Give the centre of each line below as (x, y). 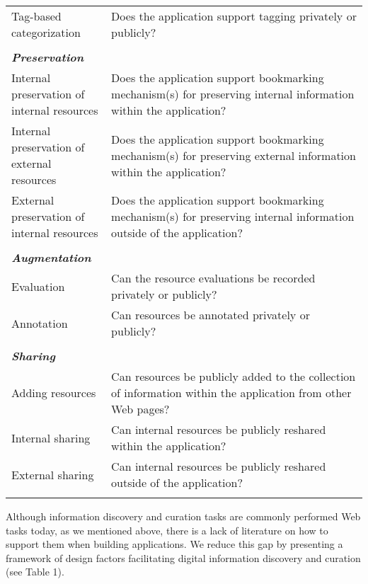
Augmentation (51, 257)
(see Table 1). (35, 572)
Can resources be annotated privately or (211, 315)
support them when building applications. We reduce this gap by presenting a (174, 544)
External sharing (53, 474)
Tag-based (36, 16)
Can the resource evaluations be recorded (213, 278)
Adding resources (54, 393)
